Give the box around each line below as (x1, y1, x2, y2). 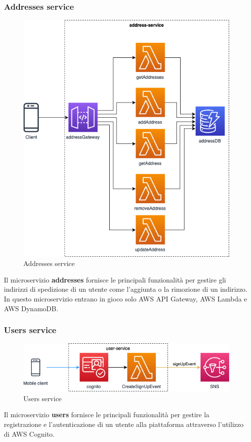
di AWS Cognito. (4, 428, 55, 439)
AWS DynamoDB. (4, 303, 58, 313)
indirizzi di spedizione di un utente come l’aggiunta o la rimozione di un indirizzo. (4, 284, 248, 294)
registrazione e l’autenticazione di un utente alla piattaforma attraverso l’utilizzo (4, 419, 244, 429)
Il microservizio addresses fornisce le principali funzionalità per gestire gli (4, 274, 226, 284)
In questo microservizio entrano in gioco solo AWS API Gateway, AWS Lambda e (4, 293, 247, 303)
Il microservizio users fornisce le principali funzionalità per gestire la (4, 409, 210, 420)
